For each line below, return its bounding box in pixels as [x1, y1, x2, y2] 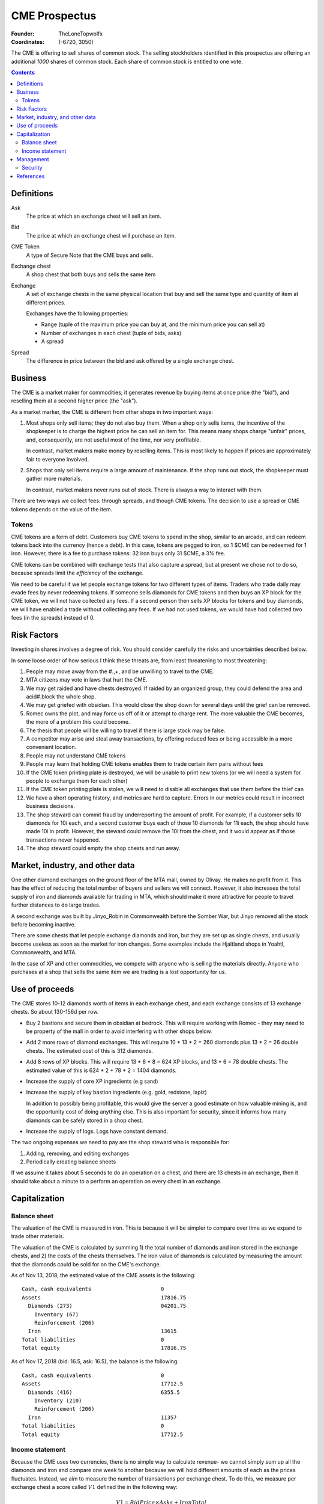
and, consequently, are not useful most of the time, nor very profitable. [26, 436, 201, 443]
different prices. [26, 298, 66, 306]
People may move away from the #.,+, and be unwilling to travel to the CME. [26, 668, 214, 675]
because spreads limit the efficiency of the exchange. [11, 569, 144, 577]
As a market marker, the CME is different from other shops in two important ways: [11, 408, 213, 415]
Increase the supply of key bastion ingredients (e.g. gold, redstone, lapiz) [26, 1089, 207, 1096]
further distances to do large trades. [11, 901, 101, 908]
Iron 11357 [28, 1414, 177, 1421]
